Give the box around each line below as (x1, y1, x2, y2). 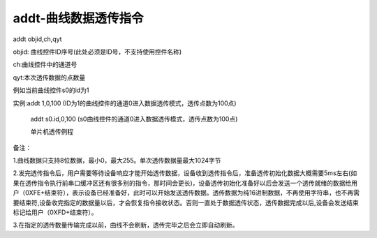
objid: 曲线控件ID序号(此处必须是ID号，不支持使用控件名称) (13, 47, 182, 56)
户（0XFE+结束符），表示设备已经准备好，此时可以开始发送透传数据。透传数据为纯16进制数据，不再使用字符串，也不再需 (13, 188, 360, 197)
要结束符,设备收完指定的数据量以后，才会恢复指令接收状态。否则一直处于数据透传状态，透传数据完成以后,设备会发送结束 (13, 198, 360, 207)
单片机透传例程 (30, 128, 73, 136)
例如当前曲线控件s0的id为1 (13, 86, 89, 94)
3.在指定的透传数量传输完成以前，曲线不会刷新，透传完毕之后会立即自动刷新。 (13, 221, 239, 230)
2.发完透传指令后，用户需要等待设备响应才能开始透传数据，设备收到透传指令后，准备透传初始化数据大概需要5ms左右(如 (13, 169, 357, 177)
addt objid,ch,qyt (13, 35, 62, 43)
